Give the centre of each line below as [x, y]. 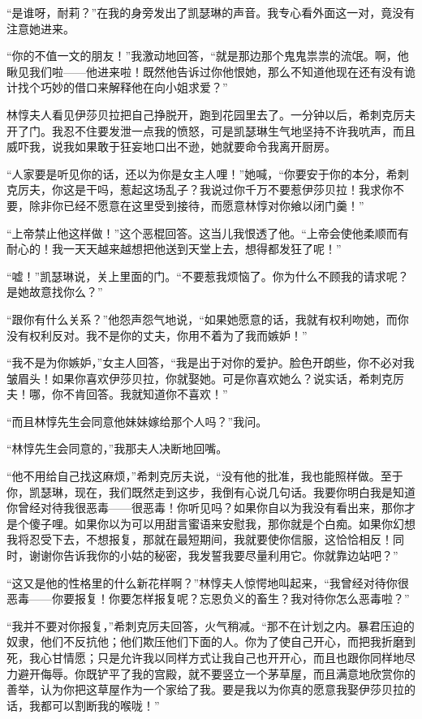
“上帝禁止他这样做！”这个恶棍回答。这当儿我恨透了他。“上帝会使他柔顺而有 [208, 232]
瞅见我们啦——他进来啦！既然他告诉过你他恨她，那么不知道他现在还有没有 [205, 71]
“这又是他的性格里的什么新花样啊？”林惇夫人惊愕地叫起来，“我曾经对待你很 [208, 582]
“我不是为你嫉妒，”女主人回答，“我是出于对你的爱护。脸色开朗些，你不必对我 [211, 362]
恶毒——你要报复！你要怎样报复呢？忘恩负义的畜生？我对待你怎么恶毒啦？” [208, 598]
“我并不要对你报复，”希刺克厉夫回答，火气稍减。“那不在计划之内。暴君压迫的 [211, 625]
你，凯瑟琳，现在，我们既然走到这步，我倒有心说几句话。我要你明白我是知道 [211, 491]
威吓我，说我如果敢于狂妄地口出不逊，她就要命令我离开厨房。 [171, 146]
